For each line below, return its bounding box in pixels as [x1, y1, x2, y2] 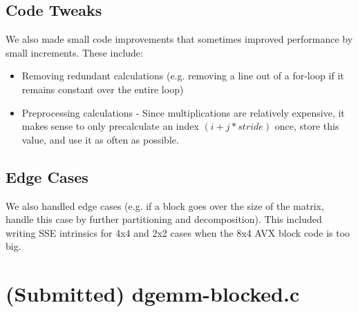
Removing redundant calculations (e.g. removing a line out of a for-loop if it [21, 68, 344, 83]
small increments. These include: [6, 45, 143, 59]
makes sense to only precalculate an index [21, 119, 199, 133]
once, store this [274, 119, 339, 133]
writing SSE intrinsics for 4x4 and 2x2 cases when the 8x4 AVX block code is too [6, 225, 350, 240]
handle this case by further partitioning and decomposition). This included [6, 212, 322, 226]
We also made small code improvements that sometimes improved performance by [6, 32, 353, 46]
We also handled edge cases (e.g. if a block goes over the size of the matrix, [6, 198, 324, 213]
